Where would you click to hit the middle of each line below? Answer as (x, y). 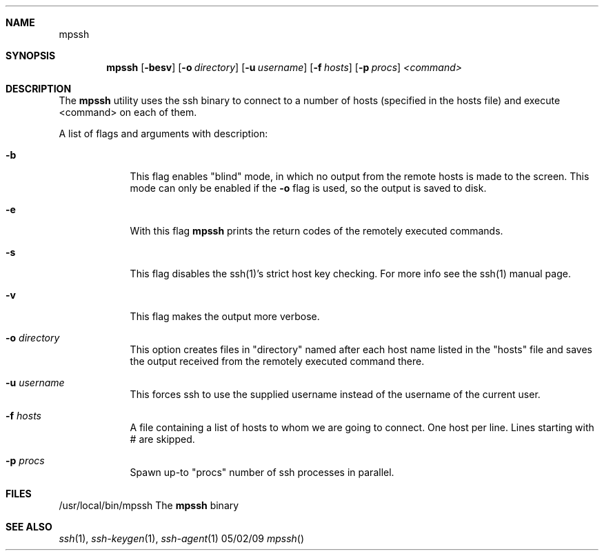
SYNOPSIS (31, 56)
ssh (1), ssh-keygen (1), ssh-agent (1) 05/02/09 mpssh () (182, 538)
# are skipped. (162, 439)
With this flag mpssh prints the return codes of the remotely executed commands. (316, 231)
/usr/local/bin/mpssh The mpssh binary (149, 505)
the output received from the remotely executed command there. (277, 361)
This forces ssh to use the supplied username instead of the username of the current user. (335, 394)
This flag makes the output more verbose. (225, 316)
